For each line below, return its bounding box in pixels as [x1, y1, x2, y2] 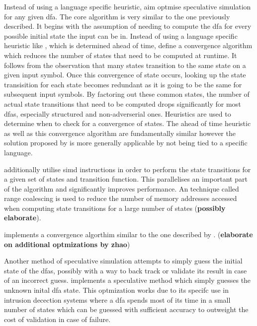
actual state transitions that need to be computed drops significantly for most [4, 98, 241, 109]
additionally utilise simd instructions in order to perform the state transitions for [4, 164, 251, 174]
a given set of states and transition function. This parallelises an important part [4, 174, 248, 184]
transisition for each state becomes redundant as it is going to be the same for [4, 79, 242, 89]
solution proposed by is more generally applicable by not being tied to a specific [4, 137, 248, 148]
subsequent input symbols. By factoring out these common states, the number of [4, 89, 250, 99]
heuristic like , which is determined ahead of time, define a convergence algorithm [4, 40, 253, 51]
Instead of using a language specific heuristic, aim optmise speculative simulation [4, 1, 251, 11]
